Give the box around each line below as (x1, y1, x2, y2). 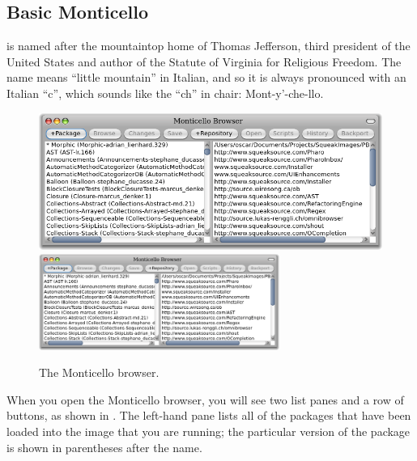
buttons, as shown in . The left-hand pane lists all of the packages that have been (6, 407, 411, 424)
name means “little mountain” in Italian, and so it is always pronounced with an (6, 69, 406, 86)
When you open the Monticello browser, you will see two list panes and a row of (6, 391, 404, 408)
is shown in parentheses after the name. (6, 438, 202, 455)
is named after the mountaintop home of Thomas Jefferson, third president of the (6, 37, 411, 54)
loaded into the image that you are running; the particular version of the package (6, 423, 411, 440)
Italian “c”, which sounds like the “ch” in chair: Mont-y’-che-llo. (6, 84, 324, 101)
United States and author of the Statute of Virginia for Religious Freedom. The (6, 53, 402, 70)
